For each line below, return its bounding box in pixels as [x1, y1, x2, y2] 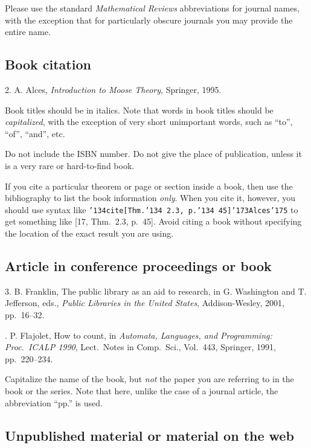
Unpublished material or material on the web [5, 426, 294, 444]
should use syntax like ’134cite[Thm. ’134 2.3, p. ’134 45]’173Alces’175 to [5, 203, 298, 216]
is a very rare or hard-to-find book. [5, 159, 135, 171]
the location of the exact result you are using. [5, 226, 174, 239]
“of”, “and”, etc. [5, 127, 65, 139]
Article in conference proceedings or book [5, 256, 272, 275]
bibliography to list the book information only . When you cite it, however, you [5, 191, 296, 204]
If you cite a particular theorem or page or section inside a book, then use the [5, 179, 293, 192]
